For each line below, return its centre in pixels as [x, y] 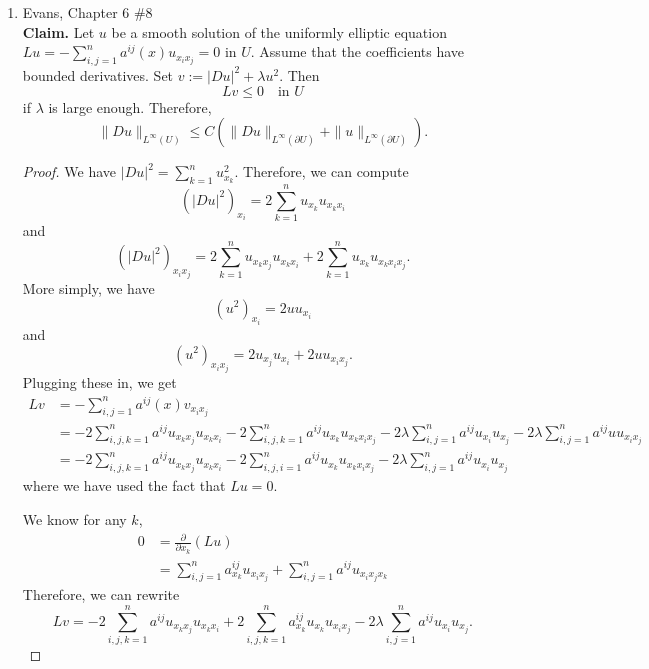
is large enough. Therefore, [130, 106]
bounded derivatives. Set [98, 74]
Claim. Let [58, 31]
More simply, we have [88, 287]
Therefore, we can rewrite [101, 594]
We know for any [74, 518]
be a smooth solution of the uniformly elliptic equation [279, 31]
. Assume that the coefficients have [357, 51]
